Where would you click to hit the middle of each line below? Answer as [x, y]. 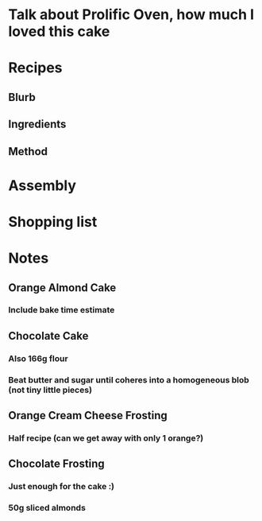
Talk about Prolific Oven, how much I [131, 15]
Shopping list [53, 222]
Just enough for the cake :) [62, 487]
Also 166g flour [39, 358]
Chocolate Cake [48, 336]
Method [28, 152]
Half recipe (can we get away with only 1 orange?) [106, 437]
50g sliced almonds [47, 508]
